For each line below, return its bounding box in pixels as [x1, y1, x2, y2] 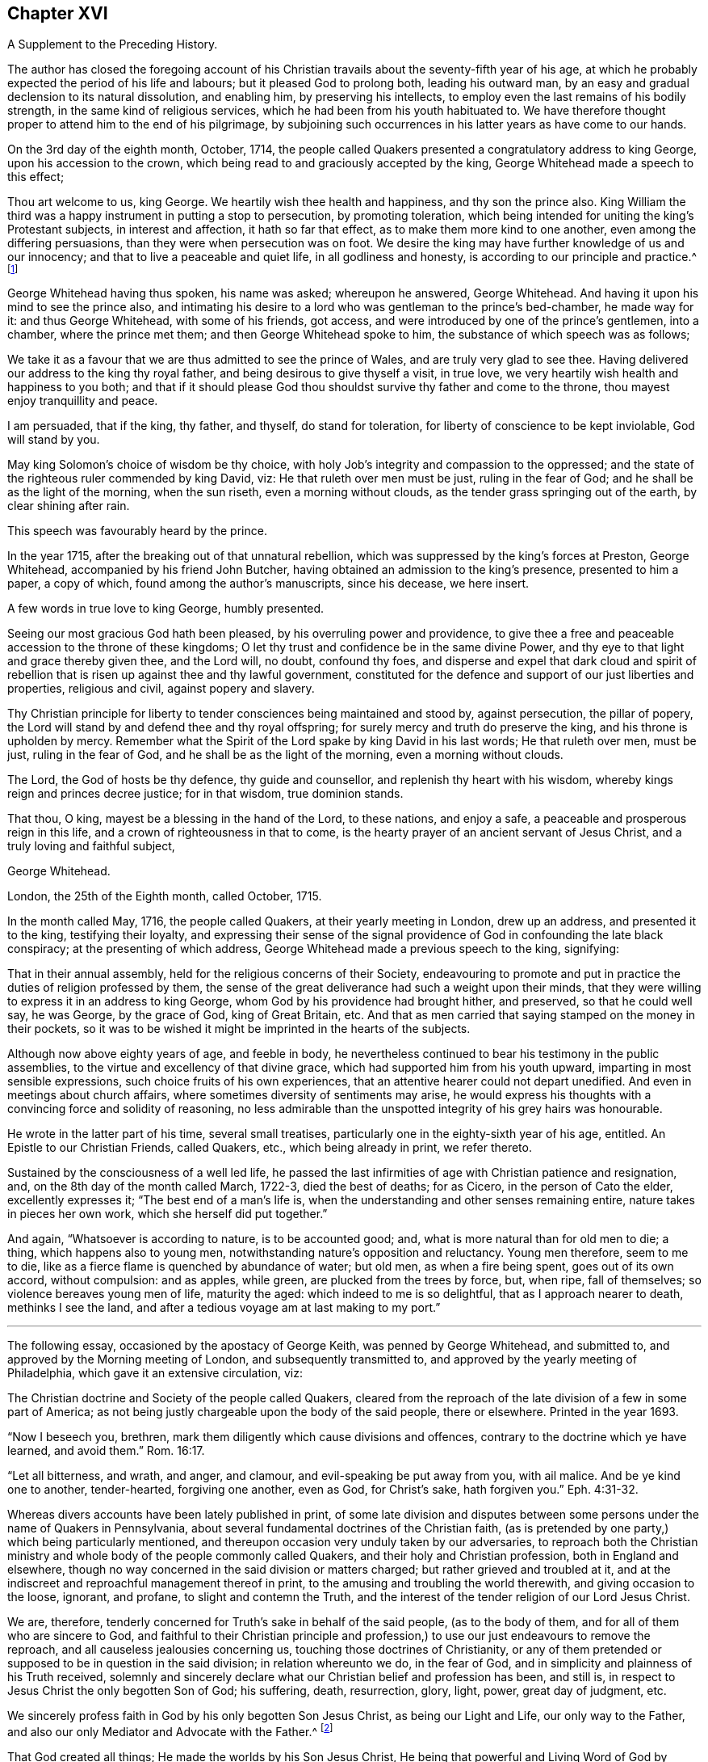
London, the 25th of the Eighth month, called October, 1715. [7, 889, 322, 904]
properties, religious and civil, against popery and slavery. [7, 681, 315, 696]
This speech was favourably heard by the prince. [7, 524, 267, 538]
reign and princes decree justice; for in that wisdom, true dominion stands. [7, 786, 404, 801]
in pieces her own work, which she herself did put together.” [7, 1207, 328, 1221]
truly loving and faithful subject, [7, 839, 175, 854]
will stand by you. [7, 432, 100, 447]
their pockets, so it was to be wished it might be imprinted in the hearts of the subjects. [7, 1022, 471, 1036]
